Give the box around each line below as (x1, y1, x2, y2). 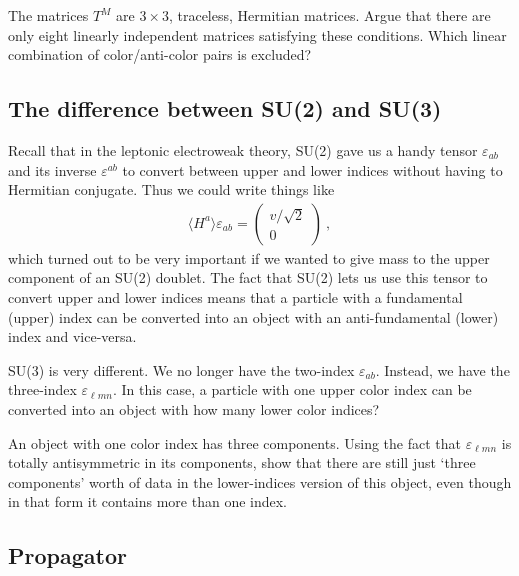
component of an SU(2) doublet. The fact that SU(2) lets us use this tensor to (8, 267, 488, 288)
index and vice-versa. (8, 326, 137, 347)
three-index (8, 379, 77, 400)
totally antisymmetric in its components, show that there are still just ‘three (8, 452, 476, 473)
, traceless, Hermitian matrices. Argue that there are (168, 5, 491, 25)
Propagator (8, 540, 127, 571)
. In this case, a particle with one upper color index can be (112, 379, 472, 400)
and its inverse (8, 159, 97, 180)
